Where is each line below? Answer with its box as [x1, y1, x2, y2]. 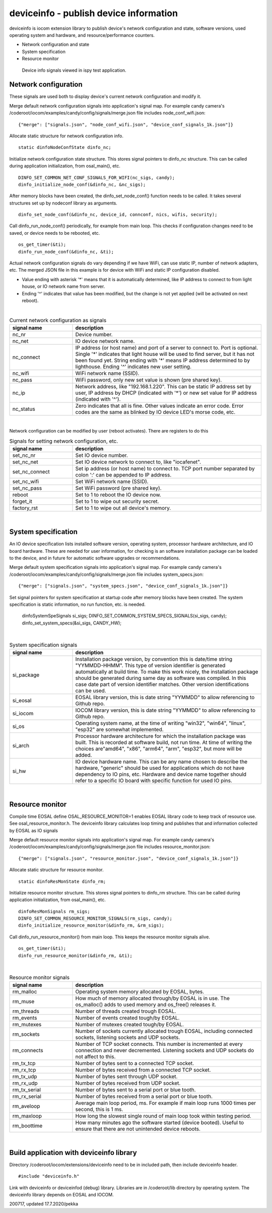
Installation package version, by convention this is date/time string [75, 655, 233, 662]
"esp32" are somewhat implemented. [75, 726, 164, 733]
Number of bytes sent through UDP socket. [75, 1073, 178, 1080]
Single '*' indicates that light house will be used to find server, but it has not [75, 351, 254, 358]
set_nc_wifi [12, 478, 39, 485]
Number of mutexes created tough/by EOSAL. [75, 1021, 184, 1028]
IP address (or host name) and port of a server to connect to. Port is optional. [75, 344, 258, 351]
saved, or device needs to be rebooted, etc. [9, 230, 100, 236]
